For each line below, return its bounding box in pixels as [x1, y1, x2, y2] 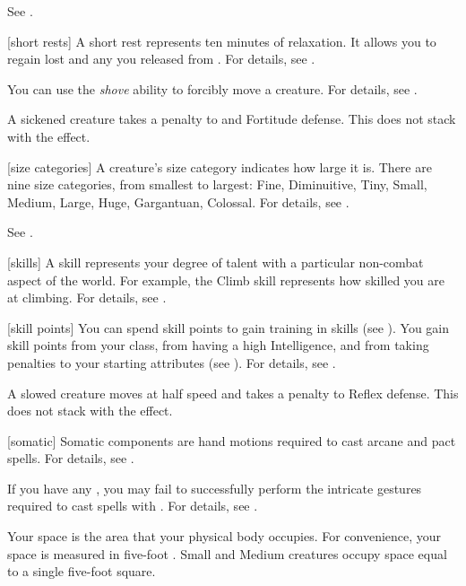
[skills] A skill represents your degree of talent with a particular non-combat [7, 252, 424, 271]
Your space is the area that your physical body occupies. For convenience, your [7, 527, 442, 546]
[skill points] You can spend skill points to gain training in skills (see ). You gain [7, 318, 450, 337]
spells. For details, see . [7, 449, 134, 468]
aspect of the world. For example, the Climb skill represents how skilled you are [7, 270, 445, 289]
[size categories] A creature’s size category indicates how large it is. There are [7, 157, 432, 176]
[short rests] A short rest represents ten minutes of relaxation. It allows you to [7, 31, 436, 50]
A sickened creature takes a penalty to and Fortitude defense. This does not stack [7, 109, 456, 128]
